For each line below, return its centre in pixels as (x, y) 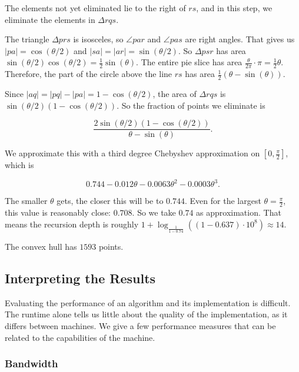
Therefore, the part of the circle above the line (89, 74)
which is (19, 165)
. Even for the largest (223, 201)
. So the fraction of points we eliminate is (191, 105)
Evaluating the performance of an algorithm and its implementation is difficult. (148, 302)
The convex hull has (41, 246)
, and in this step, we (234, 8)
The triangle (27, 39)
